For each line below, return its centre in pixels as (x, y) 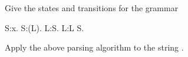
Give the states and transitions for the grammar (92, 8)
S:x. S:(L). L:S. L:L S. (44, 27)
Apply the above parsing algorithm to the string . (94, 47)
